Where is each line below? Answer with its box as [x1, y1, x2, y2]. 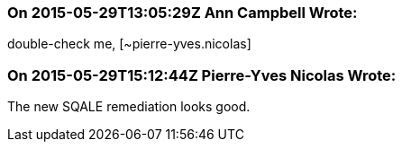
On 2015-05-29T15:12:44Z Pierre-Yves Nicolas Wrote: [7, 66, 397, 84]
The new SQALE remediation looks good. [7, 99, 251, 115]
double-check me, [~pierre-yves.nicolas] [7, 36, 251, 52]
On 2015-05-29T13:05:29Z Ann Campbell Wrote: [7, 4, 358, 22]
